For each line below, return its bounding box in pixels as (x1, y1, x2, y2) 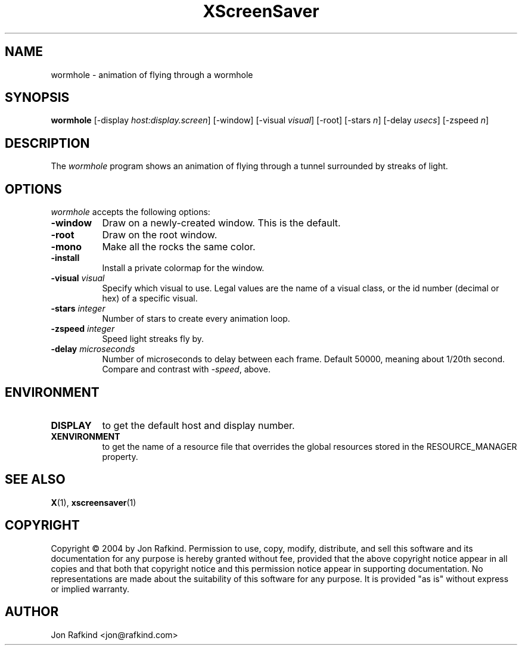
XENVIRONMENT (51, 431, 120, 441)
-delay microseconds (51, 344, 135, 354)
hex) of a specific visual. (102, 293, 198, 304)
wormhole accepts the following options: (51, 207, 210, 217)
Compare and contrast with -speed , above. (102, 364, 271, 375)
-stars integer (51, 303, 105, 314)
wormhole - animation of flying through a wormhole (51, 69, 253, 80)
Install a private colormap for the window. (102, 263, 265, 273)
